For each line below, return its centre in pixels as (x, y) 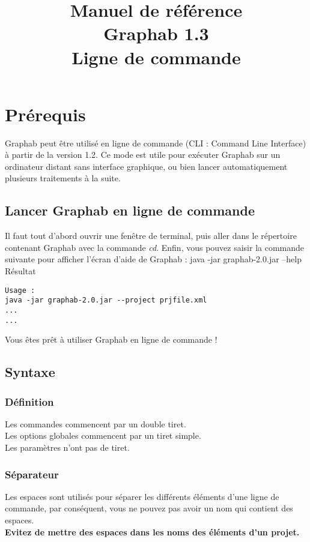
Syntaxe (30, 372)
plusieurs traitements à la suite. (63, 178)
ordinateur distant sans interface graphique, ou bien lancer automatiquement (146, 166)
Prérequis (45, 114)
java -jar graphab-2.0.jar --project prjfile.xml (106, 300)
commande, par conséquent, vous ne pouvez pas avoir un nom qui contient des (149, 508)
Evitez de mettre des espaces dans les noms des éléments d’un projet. (152, 531)
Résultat (20, 271)
